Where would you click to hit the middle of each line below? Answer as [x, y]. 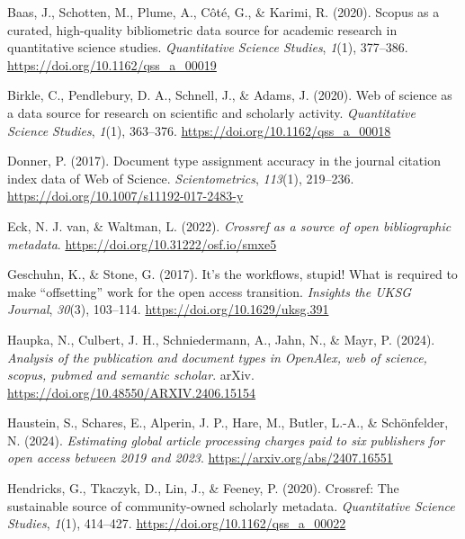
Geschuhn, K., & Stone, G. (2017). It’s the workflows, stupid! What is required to [232, 274]
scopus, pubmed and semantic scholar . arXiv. [131, 375]
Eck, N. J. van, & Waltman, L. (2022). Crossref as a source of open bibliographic [229, 225]
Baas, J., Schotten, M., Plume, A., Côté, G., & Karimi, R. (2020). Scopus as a [224, 12]
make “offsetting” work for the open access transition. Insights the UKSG [210, 291]
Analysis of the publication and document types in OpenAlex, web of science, [217, 357]
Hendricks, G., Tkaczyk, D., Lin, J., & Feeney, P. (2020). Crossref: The [203, 488]
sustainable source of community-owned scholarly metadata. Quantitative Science [231, 505]
